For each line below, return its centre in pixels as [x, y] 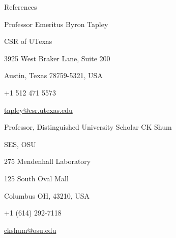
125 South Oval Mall [36, 178]
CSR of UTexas [28, 41]
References [21, 7]
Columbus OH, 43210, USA [47, 195]
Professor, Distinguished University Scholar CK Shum [88, 127]
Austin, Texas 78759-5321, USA [53, 75]
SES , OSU [20, 144]
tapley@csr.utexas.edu [38, 110]
